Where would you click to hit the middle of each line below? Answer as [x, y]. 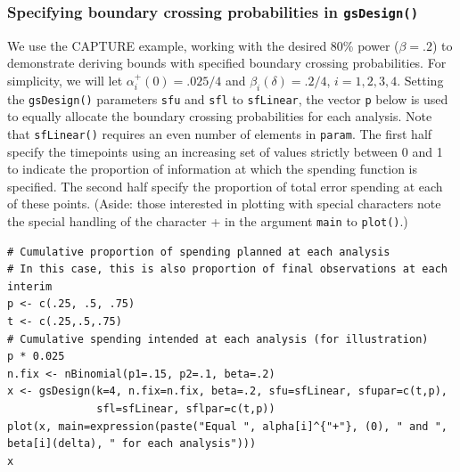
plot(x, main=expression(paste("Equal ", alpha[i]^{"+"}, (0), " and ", [227, 426]
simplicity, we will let [65, 80]
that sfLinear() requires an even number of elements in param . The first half [220, 134]
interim [30, 286]
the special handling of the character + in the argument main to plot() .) [208, 221]
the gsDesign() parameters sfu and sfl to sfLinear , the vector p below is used [228, 98]
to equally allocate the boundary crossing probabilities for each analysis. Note [220, 116]
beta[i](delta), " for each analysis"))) [132, 444]
